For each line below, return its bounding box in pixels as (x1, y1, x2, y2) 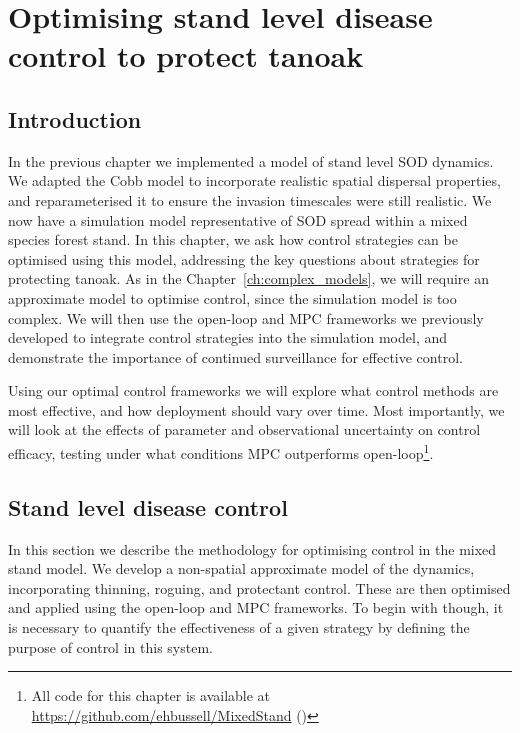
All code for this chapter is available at (31, 685, 271, 706)
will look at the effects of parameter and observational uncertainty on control (8, 419, 481, 440)
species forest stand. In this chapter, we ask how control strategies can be (8, 229, 458, 250)
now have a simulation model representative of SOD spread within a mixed (8, 209, 468, 230)
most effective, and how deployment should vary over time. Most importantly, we (8, 399, 505, 420)
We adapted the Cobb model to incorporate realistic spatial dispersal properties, (8, 170, 501, 191)
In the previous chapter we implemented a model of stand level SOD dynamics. (8, 150, 494, 171)
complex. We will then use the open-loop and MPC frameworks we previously (8, 307, 484, 328)
